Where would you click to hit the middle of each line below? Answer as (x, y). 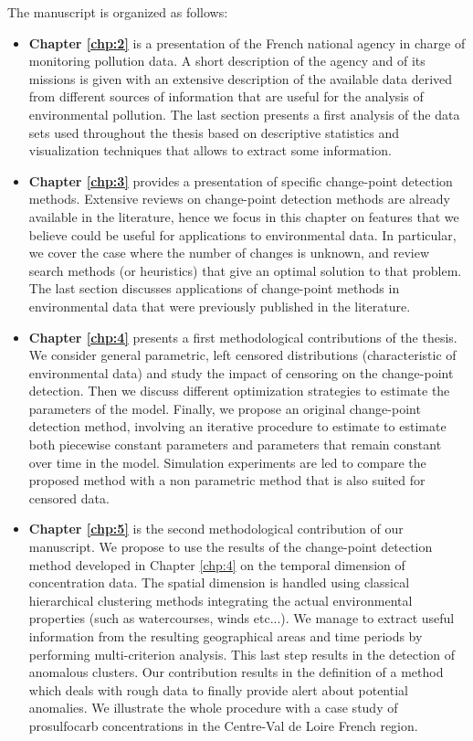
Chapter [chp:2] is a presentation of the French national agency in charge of (247, 42)
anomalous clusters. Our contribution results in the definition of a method (236, 672)
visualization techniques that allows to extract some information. (210, 150)
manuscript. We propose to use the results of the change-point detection (231, 547)
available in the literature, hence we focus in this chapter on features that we (244, 216)
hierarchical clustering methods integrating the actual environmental (221, 600)
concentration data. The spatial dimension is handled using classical (219, 582)
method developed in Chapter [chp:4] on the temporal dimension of (217, 564)
